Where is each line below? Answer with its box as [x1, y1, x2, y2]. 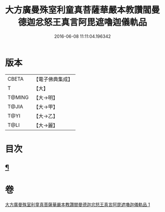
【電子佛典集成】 [33, 76, 73, 83]
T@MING [7, 94, 29, 101]
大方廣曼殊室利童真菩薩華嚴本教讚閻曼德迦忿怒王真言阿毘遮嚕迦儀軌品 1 [5, 202, 150, 208]
